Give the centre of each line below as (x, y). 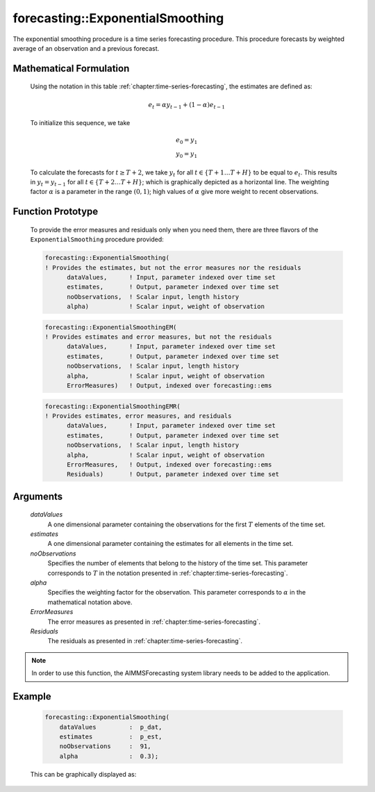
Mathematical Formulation (71, 68)
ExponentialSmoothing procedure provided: (97, 239)
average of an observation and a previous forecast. (86, 48)
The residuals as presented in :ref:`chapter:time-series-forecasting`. (145, 641)
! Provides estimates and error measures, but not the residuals (158, 337)
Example (32, 696)
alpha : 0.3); (109, 756)
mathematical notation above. (90, 602)
